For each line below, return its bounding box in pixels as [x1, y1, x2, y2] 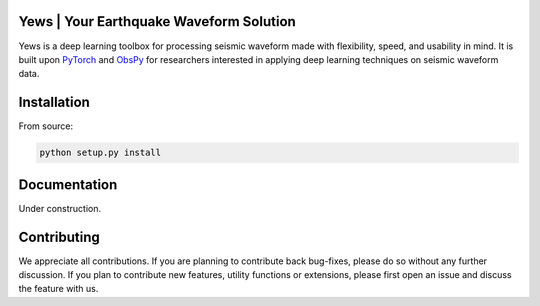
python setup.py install [39, 147, 162, 159]
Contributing [18, 228, 100, 245]
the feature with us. [18, 283, 99, 295]
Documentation [18, 176, 118, 193]
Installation [18, 94, 90, 111]
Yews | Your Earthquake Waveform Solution [18, 13, 297, 30]
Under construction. [18, 202, 102, 214]
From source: [18, 120, 74, 132]
